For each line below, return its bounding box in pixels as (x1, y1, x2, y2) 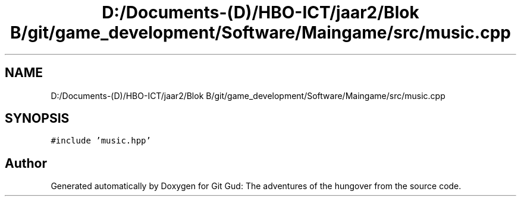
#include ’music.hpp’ (51, 136, 151, 146)
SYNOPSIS (5, 111, 70, 126)
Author (5, 155, 47, 171)
